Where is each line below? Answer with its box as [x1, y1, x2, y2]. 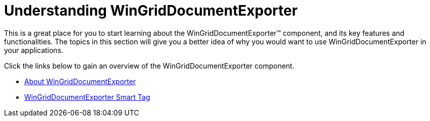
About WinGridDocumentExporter [24, 77, 136, 86]
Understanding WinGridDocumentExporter [4, 2, 298, 19]
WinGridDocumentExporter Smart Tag [24, 92, 150, 101]
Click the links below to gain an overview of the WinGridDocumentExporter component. [4, 61, 295, 70]
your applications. [4, 45, 64, 54]
